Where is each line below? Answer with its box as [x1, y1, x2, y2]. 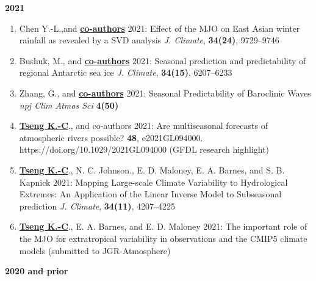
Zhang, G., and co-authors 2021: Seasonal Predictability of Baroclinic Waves [19, 86, 311, 99]
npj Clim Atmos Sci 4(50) [19, 98, 119, 111]
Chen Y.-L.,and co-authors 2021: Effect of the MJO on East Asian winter [19, 21, 300, 34]
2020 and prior [5, 265, 68, 277]
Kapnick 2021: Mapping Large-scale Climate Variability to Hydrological [19, 175, 288, 188]
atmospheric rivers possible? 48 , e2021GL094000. [19, 131, 203, 144]
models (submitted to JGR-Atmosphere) [19, 244, 171, 257]
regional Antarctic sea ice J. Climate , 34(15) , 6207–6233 [19, 66, 232, 79]
